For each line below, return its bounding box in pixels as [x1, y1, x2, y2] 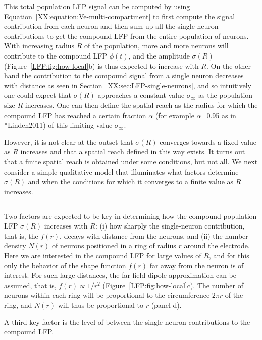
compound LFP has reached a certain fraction [4, 109, 146, 120]
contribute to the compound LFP [4, 50, 108, 61]
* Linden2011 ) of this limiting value [4, 120, 113, 130]
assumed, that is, [4, 279, 57, 290]
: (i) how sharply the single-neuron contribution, [95, 220, 245, 231]
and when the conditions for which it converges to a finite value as [28, 176, 234, 187]
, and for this [208, 250, 249, 261]
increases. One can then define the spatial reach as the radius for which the [25, 99, 258, 110]
